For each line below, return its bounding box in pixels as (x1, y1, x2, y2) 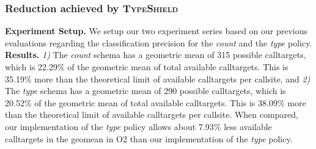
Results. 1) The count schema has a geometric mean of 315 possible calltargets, (5, 48, 306, 61)
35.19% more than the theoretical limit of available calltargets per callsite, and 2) (5, 72, 310, 85)
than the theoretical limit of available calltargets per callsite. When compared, (5, 108, 298, 121)
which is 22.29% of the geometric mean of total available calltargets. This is (5, 60, 288, 73)
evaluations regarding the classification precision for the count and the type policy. (5, 36, 312, 49)
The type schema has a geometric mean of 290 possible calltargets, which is (5, 84, 286, 97)
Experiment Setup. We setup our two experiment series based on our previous (5, 24, 308, 37)
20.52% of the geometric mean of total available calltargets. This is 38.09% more (5, 96, 306, 109)
